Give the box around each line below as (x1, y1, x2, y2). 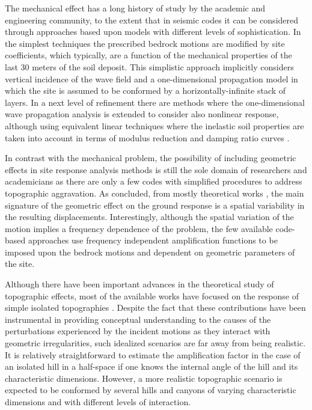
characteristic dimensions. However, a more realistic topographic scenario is (5, 372, 283, 384)
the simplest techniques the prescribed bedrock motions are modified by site (5, 37, 285, 49)
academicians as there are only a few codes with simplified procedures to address (5, 175, 302, 188)
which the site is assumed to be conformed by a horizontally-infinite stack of (5, 84, 286, 97)
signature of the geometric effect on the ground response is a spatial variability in (5, 198, 305, 211)
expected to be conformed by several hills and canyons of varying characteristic (5, 384, 296, 396)
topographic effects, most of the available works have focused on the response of (5, 289, 299, 302)
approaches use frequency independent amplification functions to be (28, 234, 278, 246)
